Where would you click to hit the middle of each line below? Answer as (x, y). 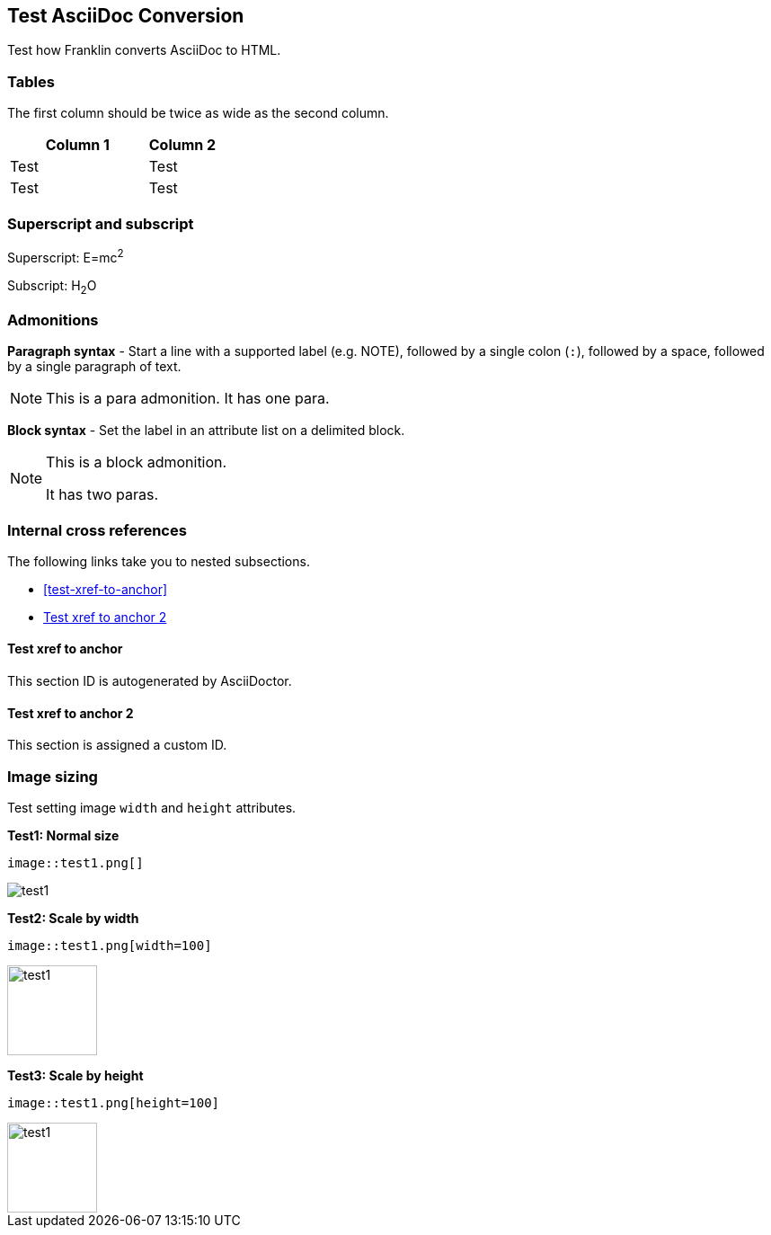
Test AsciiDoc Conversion (126, 16)
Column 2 (182, 145)
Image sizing (53, 776)
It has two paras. (102, 495)
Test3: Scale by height (75, 1076)
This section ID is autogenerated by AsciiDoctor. (150, 681)
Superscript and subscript (101, 223)
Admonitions (53, 320)
